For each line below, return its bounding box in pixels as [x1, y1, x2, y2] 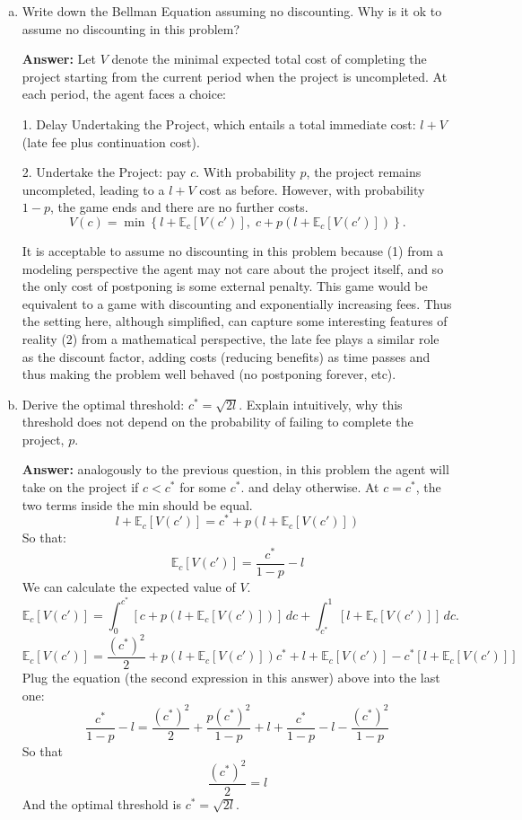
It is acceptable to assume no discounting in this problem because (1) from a [22, 241, 444, 260]
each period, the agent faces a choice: [22, 84, 226, 103]
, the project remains [306, 163, 422, 181]
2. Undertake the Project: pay [22, 163, 187, 181]
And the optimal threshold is [22, 794, 181, 813]
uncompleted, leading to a [22, 180, 165, 198]
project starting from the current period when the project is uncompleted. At [22, 66, 448, 85]
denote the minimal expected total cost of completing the [111, 49, 427, 68]
